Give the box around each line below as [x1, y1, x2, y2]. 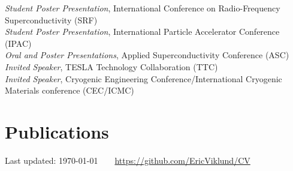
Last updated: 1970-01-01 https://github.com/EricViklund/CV [5, 154, 250, 166]
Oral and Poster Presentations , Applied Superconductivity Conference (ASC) [5, 49, 289, 61]
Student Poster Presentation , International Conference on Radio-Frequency [5, 2, 280, 14]
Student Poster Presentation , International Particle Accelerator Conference [5, 25, 280, 38]
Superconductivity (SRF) [5, 13, 98, 26]
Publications [5, 119, 109, 143]
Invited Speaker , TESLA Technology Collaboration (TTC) [5, 60, 218, 73]
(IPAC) [5, 37, 32, 49]
